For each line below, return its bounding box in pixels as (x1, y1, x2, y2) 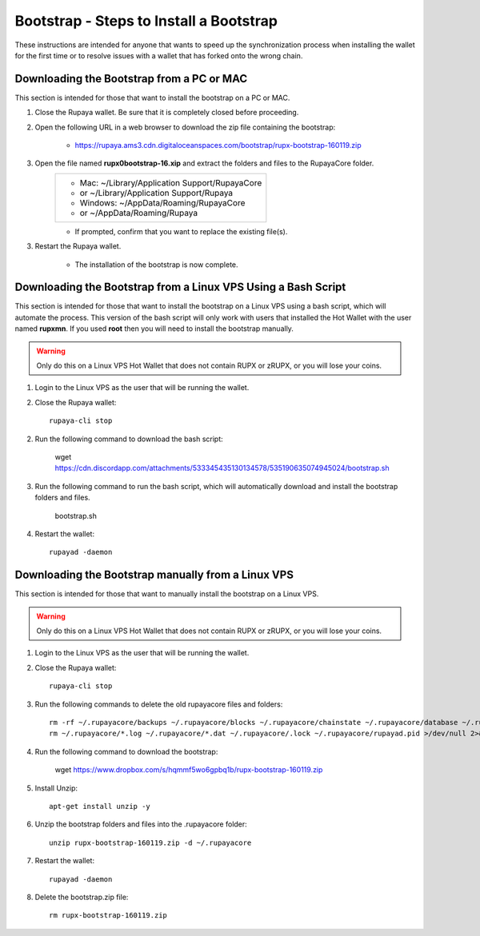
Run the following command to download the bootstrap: (34, 747, 218, 756)
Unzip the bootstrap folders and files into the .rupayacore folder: (34, 819, 247, 829)
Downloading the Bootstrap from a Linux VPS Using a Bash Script (14, 281, 346, 294)
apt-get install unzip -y (49, 802, 151, 811)
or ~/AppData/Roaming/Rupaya (79, 207, 198, 218)
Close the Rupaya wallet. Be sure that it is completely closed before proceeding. (34, 108, 299, 117)
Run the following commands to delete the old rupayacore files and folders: (34, 699, 283, 709)
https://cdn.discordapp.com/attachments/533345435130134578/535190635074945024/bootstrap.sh (54, 464, 390, 473)
